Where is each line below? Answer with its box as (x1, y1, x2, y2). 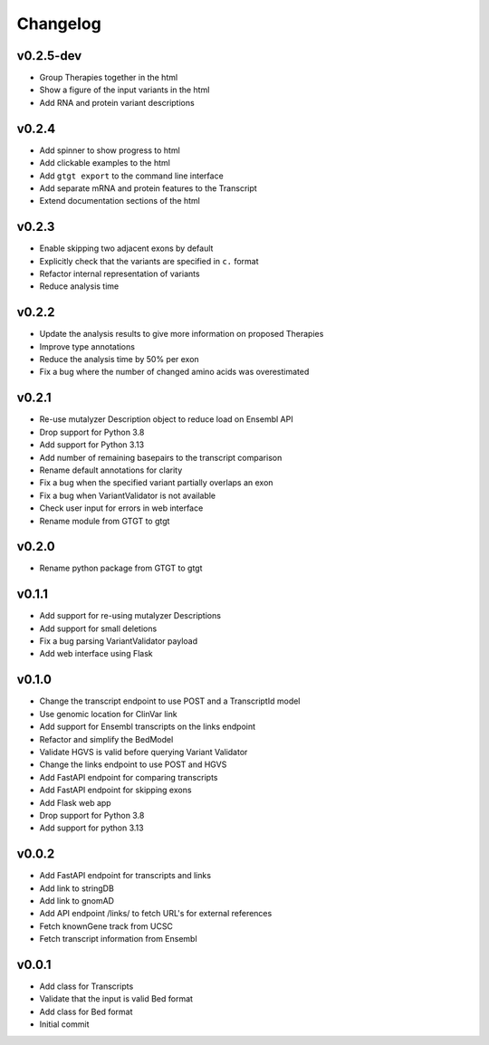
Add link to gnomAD (39, 895, 115, 906)
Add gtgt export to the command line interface (39, 170, 224, 181)
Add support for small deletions (39, 623, 158, 634)
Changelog (16, 14, 101, 34)
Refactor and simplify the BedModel (39, 733, 174, 744)
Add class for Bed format (39, 1006, 133, 1017)
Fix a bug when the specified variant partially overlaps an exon (39, 477, 273, 488)
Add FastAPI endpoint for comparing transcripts (39, 772, 218, 782)
